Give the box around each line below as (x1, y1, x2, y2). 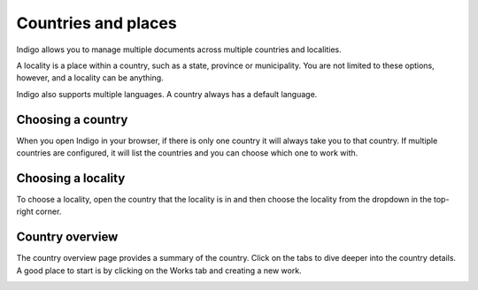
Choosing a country (16, 111, 128, 127)
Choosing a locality (16, 171, 126, 186)
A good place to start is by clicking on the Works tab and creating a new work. (16, 265, 302, 276)
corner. (35, 206, 62, 217)
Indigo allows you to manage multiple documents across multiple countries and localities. (16, 44, 343, 55)
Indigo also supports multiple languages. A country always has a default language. (16, 88, 318, 99)
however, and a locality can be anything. (16, 72, 164, 83)
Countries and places (16, 13, 177, 33)
